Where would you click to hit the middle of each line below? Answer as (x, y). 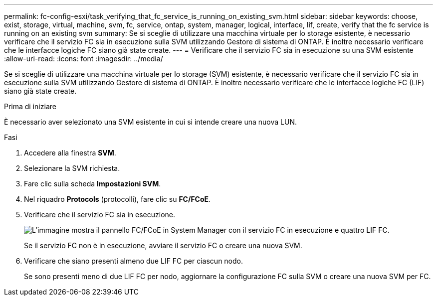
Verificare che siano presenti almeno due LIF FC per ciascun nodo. (134, 261)
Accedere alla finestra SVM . (70, 153)
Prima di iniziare (30, 106)
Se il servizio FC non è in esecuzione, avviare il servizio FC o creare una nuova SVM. (163, 245)
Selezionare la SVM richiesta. (72, 168)
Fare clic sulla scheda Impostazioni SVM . (93, 184)
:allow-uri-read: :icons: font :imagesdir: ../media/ (84, 59)
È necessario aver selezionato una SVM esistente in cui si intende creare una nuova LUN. (150, 122)
